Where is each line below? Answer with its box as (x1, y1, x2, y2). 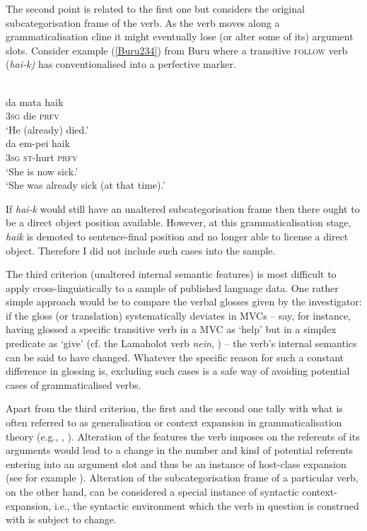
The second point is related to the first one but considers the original (6, 1, 305, 16)
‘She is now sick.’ (6, 163, 78, 178)
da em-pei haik (6, 136, 70, 151)
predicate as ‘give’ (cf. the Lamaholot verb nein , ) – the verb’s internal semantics (6, 336, 357, 351)
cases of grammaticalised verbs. (6, 377, 141, 392)
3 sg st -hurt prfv (6, 149, 78, 164)
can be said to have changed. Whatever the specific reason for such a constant (6, 349, 344, 364)
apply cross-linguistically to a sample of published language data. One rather (6, 280, 339, 295)
